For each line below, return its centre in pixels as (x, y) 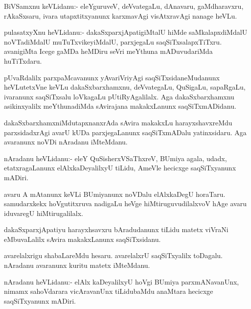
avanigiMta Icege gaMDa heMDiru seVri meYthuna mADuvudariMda (108, 51)
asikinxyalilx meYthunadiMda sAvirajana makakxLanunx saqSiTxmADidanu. (120, 106)
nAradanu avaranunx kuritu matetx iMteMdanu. (77, 265)
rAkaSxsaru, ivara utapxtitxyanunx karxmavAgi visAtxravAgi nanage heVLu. (121, 15)
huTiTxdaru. (23, 60)
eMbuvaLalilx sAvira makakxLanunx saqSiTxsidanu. (82, 239)
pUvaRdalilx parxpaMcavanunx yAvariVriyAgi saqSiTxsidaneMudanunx (112, 77)
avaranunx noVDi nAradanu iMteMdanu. (66, 142)
